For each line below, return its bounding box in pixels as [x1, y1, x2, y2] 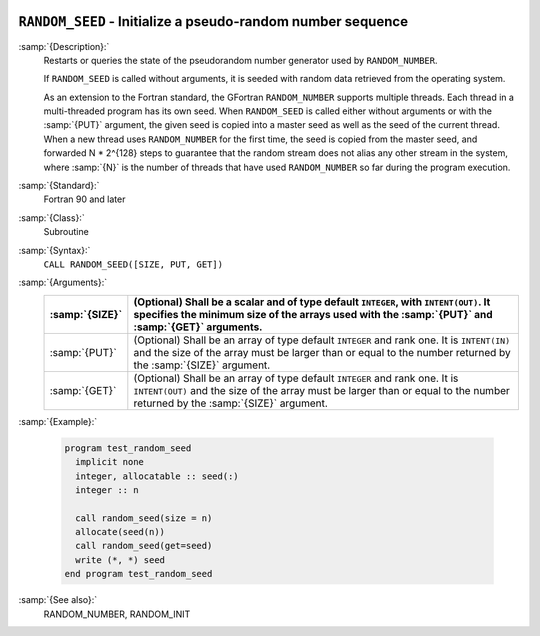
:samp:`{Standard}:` [18, 180, 100, 192]
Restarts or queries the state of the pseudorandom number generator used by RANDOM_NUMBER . [43, 54, 439, 66]
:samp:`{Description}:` [18, 40, 110, 52]
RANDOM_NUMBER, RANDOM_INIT [43, 608, 191, 620]
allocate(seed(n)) [75, 526, 165, 538]
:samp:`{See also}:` [18, 594, 98, 606]
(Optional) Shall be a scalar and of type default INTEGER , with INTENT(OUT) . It [133, 295, 491, 309]
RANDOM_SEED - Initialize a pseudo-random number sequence [18, 13, 409, 30]
